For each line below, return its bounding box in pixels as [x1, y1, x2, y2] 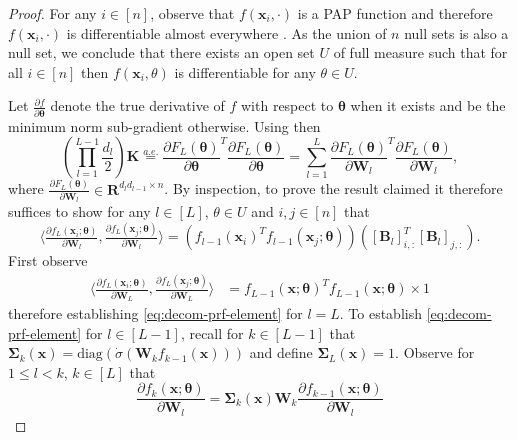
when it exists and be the [350, 95, 506, 116]
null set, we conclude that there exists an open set [8, 42, 315, 63]
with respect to [241, 95, 334, 116]
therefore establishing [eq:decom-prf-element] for [8, 302, 303, 323]
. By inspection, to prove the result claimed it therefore [164, 178, 503, 199]
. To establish [339, 302, 422, 323]
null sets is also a [404, 22, 509, 43]
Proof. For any [8, 3, 97, 23]
